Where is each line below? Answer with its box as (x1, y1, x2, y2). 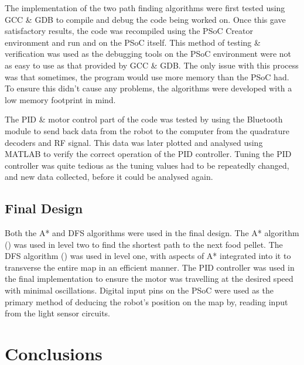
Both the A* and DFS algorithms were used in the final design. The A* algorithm (5, 227, 299, 239)
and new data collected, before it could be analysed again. (5, 170, 213, 183)
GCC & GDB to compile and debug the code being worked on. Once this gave (5, 13, 286, 25)
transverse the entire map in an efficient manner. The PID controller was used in (5, 261, 295, 273)
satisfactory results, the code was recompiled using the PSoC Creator (5, 25, 253, 37)
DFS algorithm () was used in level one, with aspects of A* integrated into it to (5, 250, 291, 262)
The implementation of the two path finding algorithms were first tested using (5, 2, 285, 13)
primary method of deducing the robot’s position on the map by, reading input (5, 295, 288, 308)
